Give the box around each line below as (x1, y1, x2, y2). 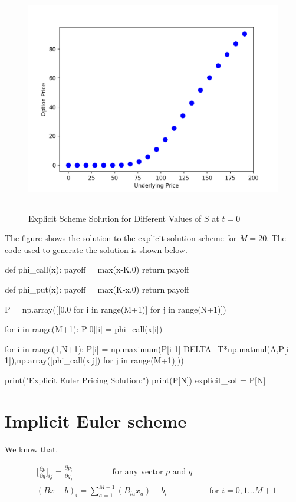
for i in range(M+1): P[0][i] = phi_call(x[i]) (5, 323, 163, 335)
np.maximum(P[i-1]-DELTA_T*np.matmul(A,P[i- (110, 342, 292, 355)
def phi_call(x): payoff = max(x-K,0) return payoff (5, 263, 189, 275)
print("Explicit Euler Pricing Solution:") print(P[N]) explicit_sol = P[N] (5, 373, 266, 386)
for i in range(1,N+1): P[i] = (5, 342, 108, 355)
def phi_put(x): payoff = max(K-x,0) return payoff (5, 283, 189, 295)
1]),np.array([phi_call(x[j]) (5, 354, 101, 366)
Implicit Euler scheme (5, 408, 187, 432)
